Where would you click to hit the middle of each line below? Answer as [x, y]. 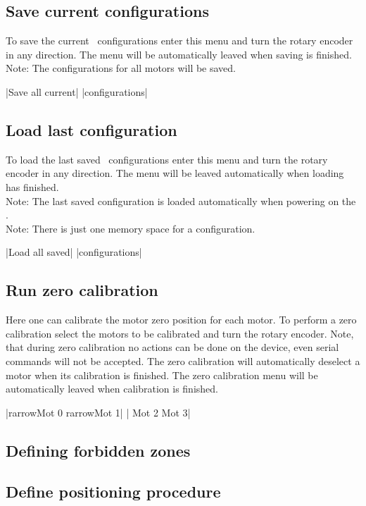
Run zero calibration [82, 290]
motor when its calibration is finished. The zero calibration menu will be [162, 375]
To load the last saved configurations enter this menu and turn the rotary [167, 159]
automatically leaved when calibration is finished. [112, 389]
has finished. [32, 186]
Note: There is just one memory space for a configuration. [131, 228]
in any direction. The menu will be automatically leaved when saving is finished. [179, 54]
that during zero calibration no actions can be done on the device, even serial [172, 347]
